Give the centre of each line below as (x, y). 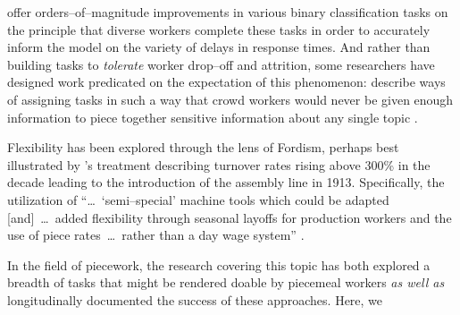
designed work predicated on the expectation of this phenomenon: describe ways (226, 82)
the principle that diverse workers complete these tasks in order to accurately (219, 29)
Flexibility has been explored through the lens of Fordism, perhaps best (203, 147)
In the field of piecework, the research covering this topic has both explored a (219, 264)
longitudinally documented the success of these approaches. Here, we (195, 299)
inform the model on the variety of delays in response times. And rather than (219, 47)
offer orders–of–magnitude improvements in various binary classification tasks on (228, 12)
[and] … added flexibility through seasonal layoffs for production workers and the (230, 217)
